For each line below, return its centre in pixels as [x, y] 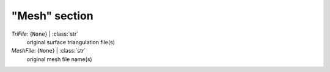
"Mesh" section [53, 16]
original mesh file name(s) [59, 59]
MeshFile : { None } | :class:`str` [49, 51]
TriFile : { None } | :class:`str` [45, 34]
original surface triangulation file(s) [71, 42]
